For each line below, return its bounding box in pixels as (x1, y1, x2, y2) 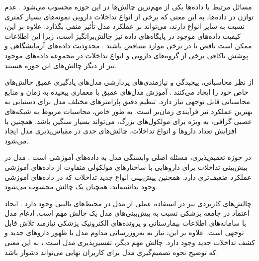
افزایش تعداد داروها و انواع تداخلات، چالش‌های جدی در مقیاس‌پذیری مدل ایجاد (4, 126, 237, 136)
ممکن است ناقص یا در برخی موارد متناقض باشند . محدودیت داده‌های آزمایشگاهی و (4, 40, 252, 51)
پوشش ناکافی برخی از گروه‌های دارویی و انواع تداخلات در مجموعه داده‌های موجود (4, 50, 249, 60)
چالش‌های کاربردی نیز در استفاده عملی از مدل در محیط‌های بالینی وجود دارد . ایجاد (4, 198, 252, 208)
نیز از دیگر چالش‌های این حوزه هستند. (4, 60, 117, 70)
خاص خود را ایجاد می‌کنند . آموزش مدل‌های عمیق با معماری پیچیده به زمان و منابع (4, 86, 249, 97)
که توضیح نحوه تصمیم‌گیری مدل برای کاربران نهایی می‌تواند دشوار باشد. (4, 247, 218, 257)
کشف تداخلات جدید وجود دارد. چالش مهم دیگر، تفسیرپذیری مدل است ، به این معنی (4, 237, 255, 248)
